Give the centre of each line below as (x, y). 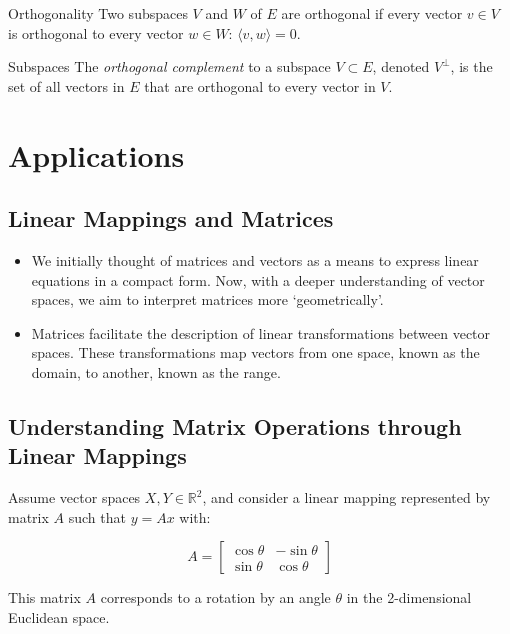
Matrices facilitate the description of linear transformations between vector (261, 332)
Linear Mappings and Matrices (171, 218)
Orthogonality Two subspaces (98, 13)
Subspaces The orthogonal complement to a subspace (169, 66)
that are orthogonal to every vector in (260, 85)
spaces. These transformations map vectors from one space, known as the (255, 352)
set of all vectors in (66, 85)
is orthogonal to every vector (96, 32)
